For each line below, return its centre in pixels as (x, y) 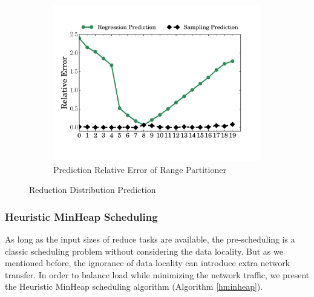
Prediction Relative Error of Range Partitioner (140, 169)
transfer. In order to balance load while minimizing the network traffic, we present (157, 274)
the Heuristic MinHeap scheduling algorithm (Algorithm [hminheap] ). (134, 286)
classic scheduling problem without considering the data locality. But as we (144, 251)
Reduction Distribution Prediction (93, 190)
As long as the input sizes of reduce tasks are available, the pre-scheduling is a (150, 239)
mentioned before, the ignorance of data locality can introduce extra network (148, 263)
